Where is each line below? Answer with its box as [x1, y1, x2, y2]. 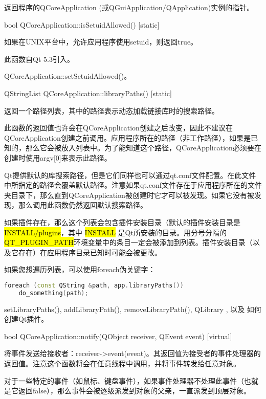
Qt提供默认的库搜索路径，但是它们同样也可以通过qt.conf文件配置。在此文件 [4, 169, 256, 180]
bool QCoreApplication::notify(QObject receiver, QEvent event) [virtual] [4, 330, 232, 341]
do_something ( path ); [18, 289, 88, 297]
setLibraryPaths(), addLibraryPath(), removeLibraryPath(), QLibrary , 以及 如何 [4, 303, 261, 314]
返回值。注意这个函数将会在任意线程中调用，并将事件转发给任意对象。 [4, 358, 240, 368]
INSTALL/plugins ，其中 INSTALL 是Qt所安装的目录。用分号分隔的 [4, 227, 227, 237]
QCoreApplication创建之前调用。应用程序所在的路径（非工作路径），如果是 [4, 132, 251, 143]
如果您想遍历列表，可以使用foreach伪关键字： [4, 264, 156, 275]
